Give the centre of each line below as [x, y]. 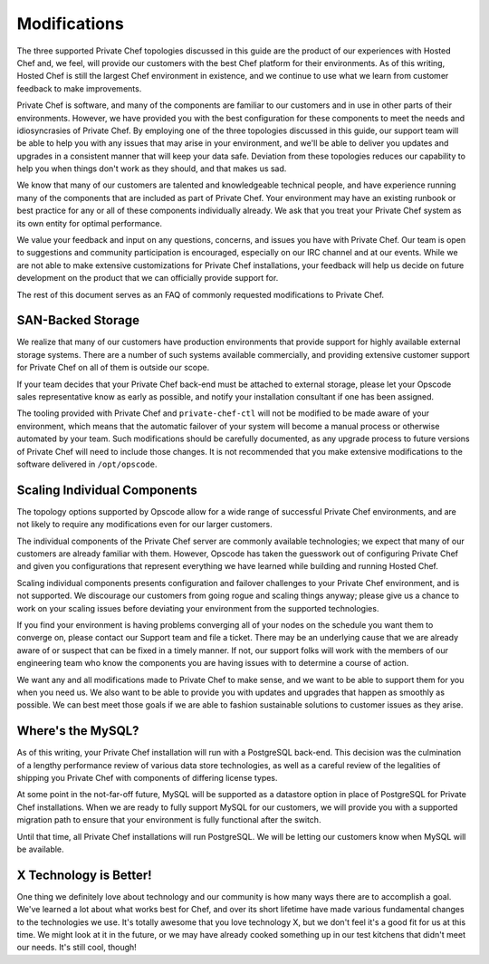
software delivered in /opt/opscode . [87, 464]
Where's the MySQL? [78, 731]
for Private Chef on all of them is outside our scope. [113, 368]
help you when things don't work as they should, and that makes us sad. [152, 169]
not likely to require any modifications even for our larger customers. [144, 525]
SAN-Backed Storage [78, 320]
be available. [40, 849]
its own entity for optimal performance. [90, 223]
